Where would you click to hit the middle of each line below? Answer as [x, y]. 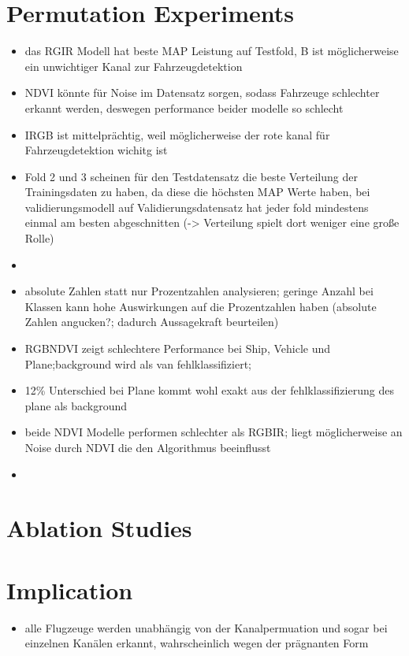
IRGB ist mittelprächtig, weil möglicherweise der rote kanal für [177, 134]
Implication [70, 589]
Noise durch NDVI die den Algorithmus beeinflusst [148, 447]
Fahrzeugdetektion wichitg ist [96, 150]
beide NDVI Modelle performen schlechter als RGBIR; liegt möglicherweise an [214, 432]
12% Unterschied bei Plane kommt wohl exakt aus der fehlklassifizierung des [209, 390]
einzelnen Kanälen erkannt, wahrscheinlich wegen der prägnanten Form [197, 643]
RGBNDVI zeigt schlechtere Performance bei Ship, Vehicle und [178, 348]
